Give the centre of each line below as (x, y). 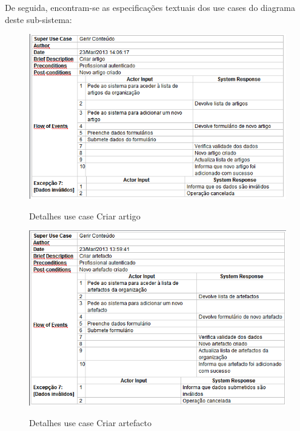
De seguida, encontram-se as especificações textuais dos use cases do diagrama (150, 7)
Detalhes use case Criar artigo (85, 215)
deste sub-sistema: (38, 19)
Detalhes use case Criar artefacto (90, 422)
